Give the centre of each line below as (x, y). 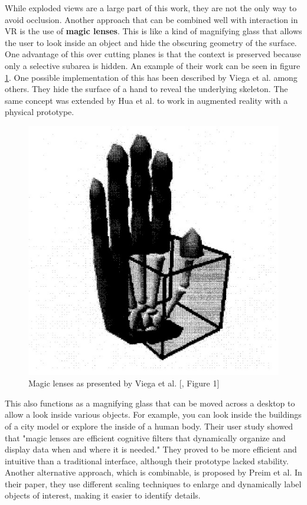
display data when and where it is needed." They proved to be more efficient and (151, 449)
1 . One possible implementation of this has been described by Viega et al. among (151, 77)
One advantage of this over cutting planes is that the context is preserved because (153, 54)
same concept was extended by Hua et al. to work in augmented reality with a (146, 100)
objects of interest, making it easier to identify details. (103, 495)
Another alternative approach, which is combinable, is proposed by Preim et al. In (153, 472)
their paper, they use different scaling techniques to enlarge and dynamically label (153, 483)
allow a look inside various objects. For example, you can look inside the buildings (153, 414)
